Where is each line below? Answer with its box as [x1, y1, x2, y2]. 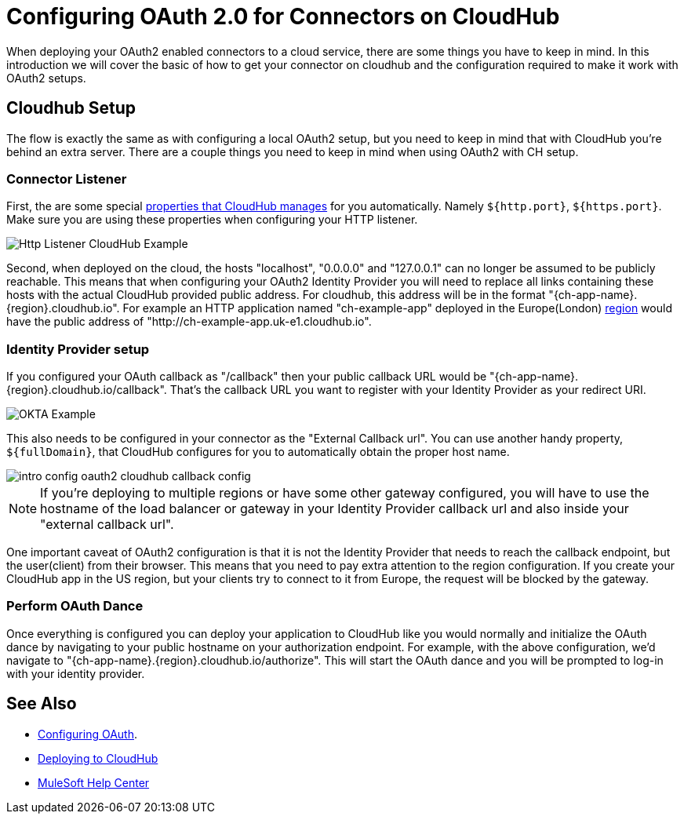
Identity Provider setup [6, 341, 150, 357]
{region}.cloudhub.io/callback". [6, 383, 167, 397]
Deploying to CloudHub [38, 751, 158, 765]
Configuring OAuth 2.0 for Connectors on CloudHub [6, 3, 560, 30]
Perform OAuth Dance [6, 598, 144, 614]
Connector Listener [6, 170, 127, 187]
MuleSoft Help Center [38, 775, 150, 789]
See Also [6, 694, 77, 714]
